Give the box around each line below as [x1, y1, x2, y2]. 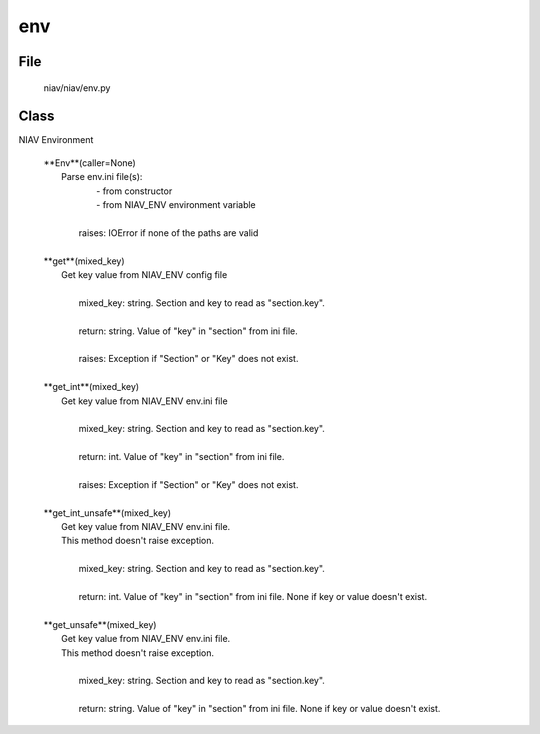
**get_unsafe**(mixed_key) [43, 618, 157, 630]
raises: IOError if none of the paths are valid [78, 226, 259, 239]
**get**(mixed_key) [43, 255, 125, 267]
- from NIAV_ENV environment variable [96, 199, 257, 211]
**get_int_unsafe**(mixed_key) [43, 506, 172, 519]
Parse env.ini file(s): [61, 171, 143, 183]
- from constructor [96, 185, 173, 197]
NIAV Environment [18, 134, 94, 146]
